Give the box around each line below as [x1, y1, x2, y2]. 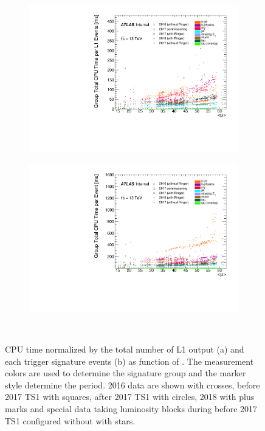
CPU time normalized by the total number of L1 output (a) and [5, 343, 244, 355]
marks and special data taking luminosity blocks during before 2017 [5, 402, 258, 415]
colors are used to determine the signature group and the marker [5, 367, 246, 379]
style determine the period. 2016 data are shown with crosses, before [5, 378, 260, 391]
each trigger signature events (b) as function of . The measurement [5, 354, 254, 367]
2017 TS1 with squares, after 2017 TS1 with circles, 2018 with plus [5, 390, 255, 403]
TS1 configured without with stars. [5, 414, 136, 427]
